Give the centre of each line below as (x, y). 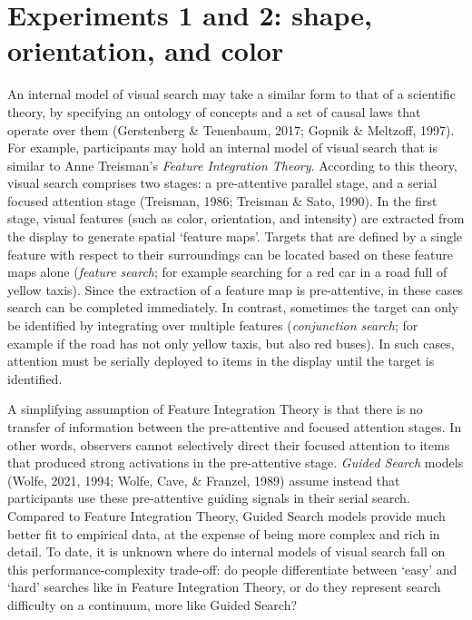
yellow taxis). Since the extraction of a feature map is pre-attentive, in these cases (236, 289)
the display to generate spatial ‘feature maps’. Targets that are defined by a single (235, 236)
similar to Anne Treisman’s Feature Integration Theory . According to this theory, (232, 165)
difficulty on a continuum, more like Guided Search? (152, 604)
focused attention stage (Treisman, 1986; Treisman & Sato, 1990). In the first (222, 200)
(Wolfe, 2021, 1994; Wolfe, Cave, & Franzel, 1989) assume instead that (204, 480)
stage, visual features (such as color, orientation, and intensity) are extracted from (236, 218)
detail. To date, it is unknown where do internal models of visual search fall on (226, 551)
